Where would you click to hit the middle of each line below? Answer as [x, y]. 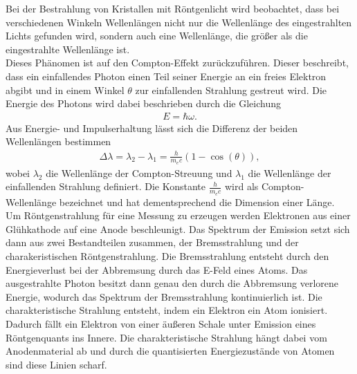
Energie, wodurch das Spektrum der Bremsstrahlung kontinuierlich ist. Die [164, 296]
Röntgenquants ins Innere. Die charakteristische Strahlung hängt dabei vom [166, 337]
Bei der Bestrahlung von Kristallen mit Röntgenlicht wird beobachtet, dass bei [173, 8]
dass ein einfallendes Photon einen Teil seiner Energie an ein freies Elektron [166, 76]
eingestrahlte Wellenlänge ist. [68, 49]
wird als [241, 186]
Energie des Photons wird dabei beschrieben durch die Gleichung [143, 103]
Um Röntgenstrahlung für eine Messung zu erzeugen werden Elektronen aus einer [178, 215]
